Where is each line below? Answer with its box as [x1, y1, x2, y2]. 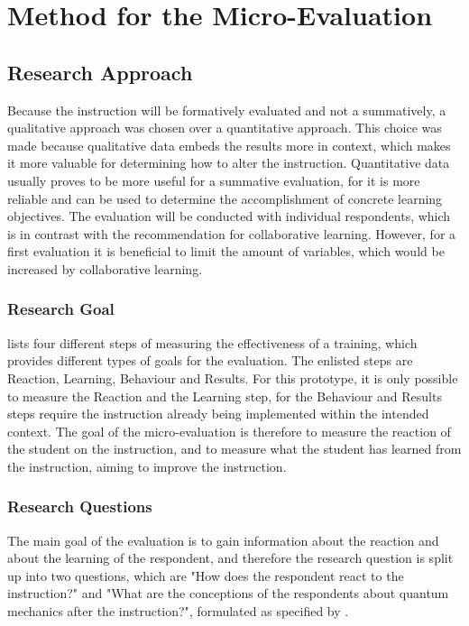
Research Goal [7, 298, 115, 320]
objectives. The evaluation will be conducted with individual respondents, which [7, 207, 451, 226]
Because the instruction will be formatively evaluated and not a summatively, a [7, 100, 446, 119]
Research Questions [7, 495, 152, 518]
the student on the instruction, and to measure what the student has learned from [7, 439, 462, 458]
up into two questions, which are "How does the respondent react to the [7, 566, 404, 585]
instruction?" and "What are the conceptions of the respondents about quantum [7, 584, 449, 603]
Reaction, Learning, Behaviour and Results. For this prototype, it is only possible [7, 368, 458, 387]
